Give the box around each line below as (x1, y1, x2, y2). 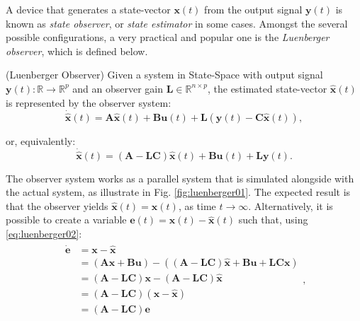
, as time (178, 198, 216, 213)
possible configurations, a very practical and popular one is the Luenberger (6, 30, 330, 45)
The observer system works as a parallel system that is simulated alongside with (6, 170, 354, 185)
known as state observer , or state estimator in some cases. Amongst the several (6, 16, 348, 30)
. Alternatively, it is (248, 198, 333, 213)
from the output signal (204, 2, 303, 16)
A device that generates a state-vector (6, 2, 171, 16)
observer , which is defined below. (6, 43, 148, 58)
